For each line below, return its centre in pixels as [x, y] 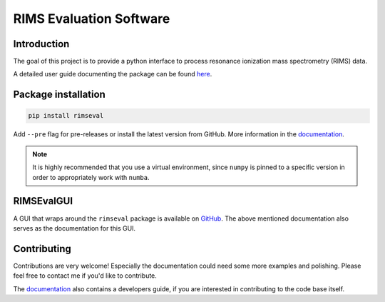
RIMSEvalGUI [43, 201]
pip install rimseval [66, 116]
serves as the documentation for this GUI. [74, 228]
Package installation [60, 95]
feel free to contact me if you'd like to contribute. [85, 276]
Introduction [41, 44]
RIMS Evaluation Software [92, 19]
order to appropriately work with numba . [91, 177]
